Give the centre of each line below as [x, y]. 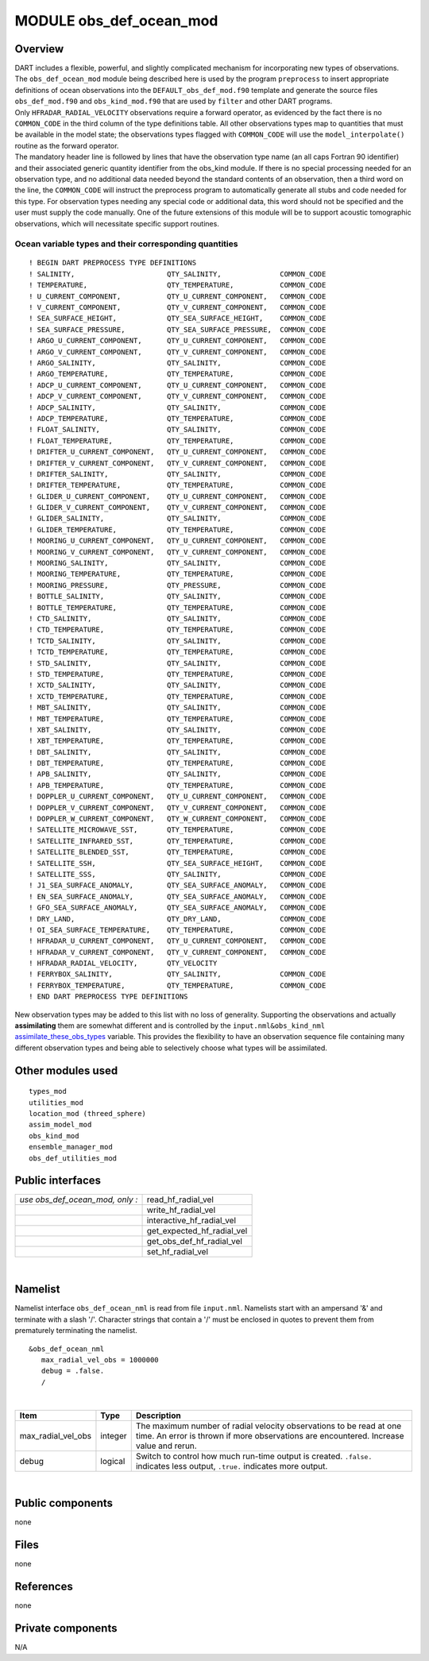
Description [158, 1416]
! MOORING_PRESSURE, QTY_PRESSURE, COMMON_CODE [178, 585]
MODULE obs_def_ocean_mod [116, 21]
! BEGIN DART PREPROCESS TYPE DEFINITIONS [113, 263]
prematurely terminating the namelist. [76, 1331]
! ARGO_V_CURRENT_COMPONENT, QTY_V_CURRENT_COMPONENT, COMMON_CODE [178, 352]
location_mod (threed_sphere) [88, 1114]
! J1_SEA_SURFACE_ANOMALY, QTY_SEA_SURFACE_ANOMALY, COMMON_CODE [178, 885]
